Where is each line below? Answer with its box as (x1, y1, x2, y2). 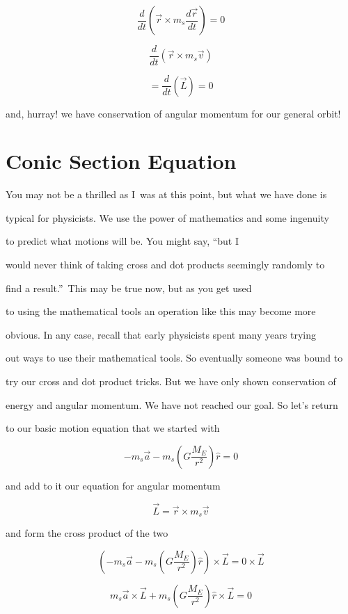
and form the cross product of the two (6, 526, 168, 540)
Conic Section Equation (6, 147, 237, 175)
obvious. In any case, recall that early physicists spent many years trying (6, 327, 316, 341)
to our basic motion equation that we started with (6, 421, 220, 435)
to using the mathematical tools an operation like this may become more (6, 304, 316, 318)
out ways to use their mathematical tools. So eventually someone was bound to (6, 350, 343, 365)
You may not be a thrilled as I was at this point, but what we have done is (6, 187, 327, 202)
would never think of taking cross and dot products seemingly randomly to (6, 257, 325, 272)
